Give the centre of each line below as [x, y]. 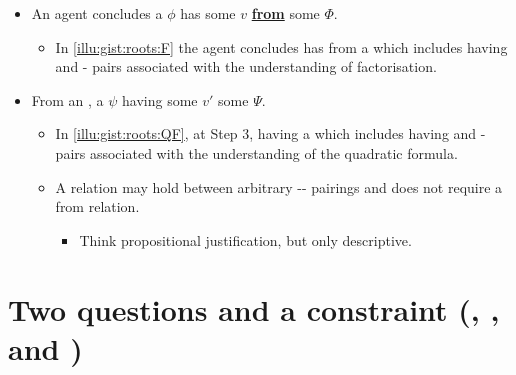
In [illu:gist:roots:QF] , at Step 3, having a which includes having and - [270, 133]
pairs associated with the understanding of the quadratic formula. [256, 152]
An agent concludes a [97, 13]
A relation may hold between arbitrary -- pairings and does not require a [279, 186]
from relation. [97, 206]
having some [160, 99]
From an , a [67, 99]
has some [208, 13]
